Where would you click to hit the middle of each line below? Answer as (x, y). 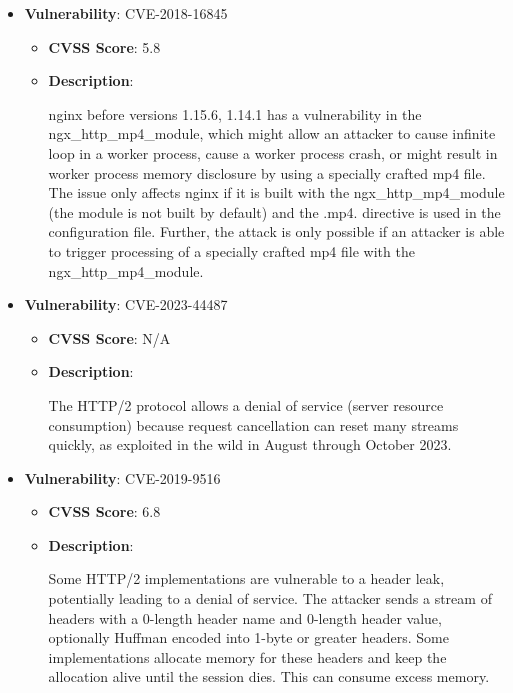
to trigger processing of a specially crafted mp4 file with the (231, 250)
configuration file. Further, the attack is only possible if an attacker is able (276, 231)
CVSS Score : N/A (109, 337)
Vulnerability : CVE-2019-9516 (122, 477)
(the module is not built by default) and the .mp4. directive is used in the (274, 211)
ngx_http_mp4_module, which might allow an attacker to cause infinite (272, 133)
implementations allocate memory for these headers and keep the (247, 656)
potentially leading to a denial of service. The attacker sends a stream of (270, 598)
